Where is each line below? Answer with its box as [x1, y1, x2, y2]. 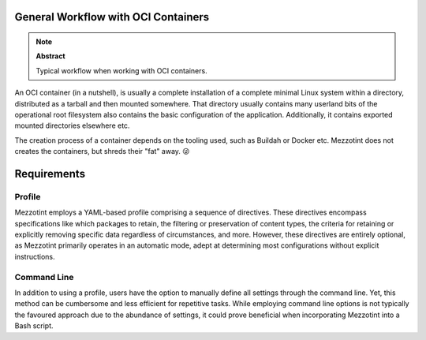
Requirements [14, 166, 86, 181]
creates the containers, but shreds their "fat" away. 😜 [14, 147, 190, 156]
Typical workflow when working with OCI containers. [35, 65, 208, 75]
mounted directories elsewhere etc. [14, 121, 130, 130]
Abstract [35, 51, 66, 61]
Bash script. [14, 321, 54, 331]
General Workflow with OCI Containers [14, 10, 210, 24]
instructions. [14, 252, 55, 261]
